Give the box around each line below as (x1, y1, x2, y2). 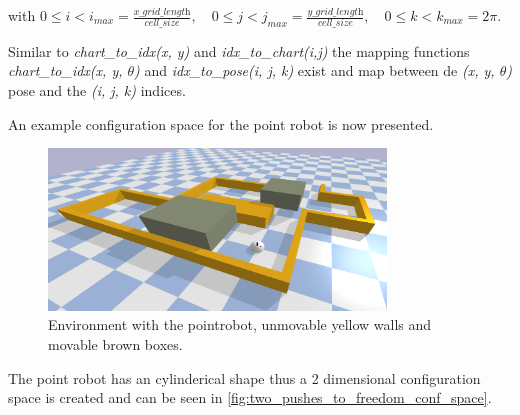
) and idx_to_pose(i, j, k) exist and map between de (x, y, (134, 60, 495, 81)
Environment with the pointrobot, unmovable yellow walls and (48, 314, 432, 335)
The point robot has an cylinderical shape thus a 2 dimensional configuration (8, 367, 481, 388)
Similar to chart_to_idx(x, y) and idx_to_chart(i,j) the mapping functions (8, 40, 470, 61)
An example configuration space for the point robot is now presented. (8, 113, 434, 134)
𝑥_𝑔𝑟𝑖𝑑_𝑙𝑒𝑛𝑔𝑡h (133, 6, 191, 17)
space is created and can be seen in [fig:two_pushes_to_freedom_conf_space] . (8, 387, 492, 408)
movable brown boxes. (48, 334, 183, 355)
